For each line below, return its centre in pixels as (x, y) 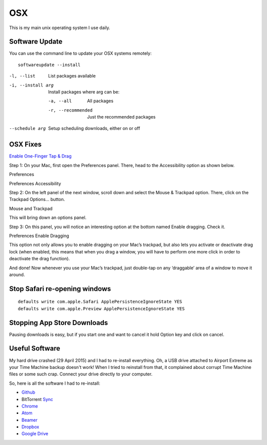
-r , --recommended (70, 110)
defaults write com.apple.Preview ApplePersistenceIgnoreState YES (101, 308)
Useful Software (35, 348)
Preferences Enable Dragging (39, 236)
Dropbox (30, 427)
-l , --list (22, 76)
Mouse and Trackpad (31, 208)
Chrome (30, 406)
